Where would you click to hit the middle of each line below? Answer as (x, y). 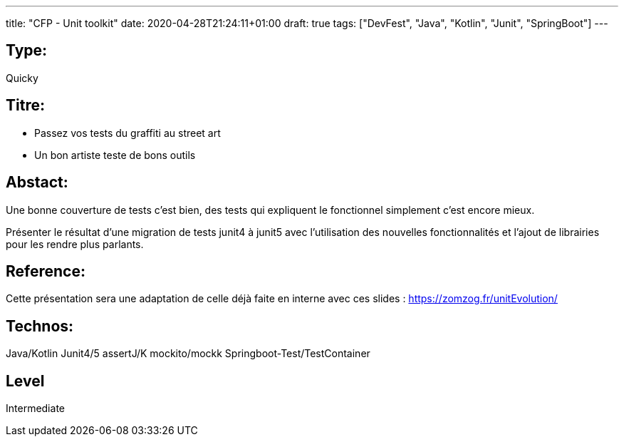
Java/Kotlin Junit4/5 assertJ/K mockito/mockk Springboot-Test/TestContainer (188, 354)
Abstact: (37, 183)
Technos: (40, 326)
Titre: (25, 106)
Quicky (22, 78)
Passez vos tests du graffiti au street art (128, 133)
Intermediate (35, 408)
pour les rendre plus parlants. (75, 244)
